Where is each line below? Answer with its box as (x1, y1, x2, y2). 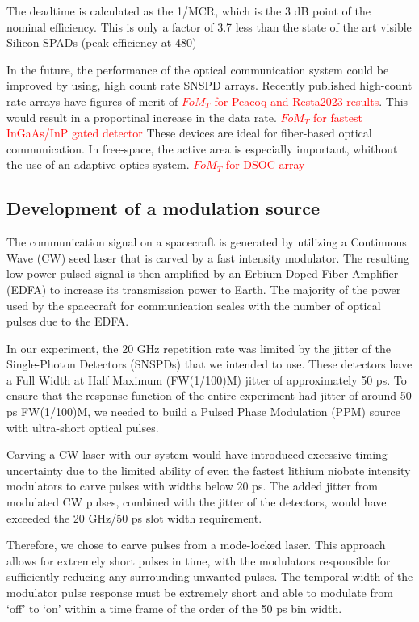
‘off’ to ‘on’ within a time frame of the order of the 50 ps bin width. (6, 599, 342, 616)
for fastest (313, 108, 362, 125)
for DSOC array (225, 156, 305, 173)
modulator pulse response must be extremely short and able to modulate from (6, 584, 393, 601)
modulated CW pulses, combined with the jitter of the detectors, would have (6, 494, 387, 511)
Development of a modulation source (6, 195, 321, 221)
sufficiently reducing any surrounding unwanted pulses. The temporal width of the (6, 568, 413, 585)
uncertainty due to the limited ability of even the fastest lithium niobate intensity (6, 461, 411, 478)
